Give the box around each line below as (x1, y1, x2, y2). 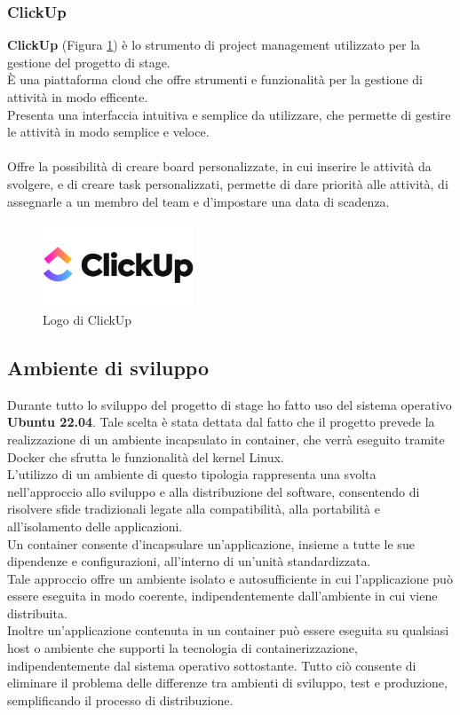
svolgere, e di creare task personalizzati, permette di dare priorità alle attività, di (7, 174, 448, 192)
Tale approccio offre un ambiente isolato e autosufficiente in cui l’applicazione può (7, 569, 453, 587)
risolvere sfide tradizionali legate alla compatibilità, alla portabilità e (7, 499, 380, 518)
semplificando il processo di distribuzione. (7, 690, 234, 709)
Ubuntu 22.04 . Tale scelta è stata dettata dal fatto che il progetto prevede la (7, 412, 435, 431)
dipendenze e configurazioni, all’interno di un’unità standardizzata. (7, 552, 371, 570)
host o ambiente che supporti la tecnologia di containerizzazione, (7, 639, 358, 657)
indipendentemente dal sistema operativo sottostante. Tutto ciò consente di (7, 656, 416, 674)
